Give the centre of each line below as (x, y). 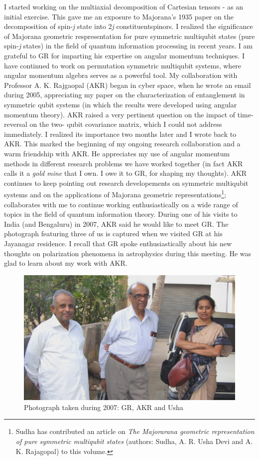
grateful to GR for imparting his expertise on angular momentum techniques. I (124, 55)
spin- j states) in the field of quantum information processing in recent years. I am (129, 46)
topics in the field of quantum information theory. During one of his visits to (121, 214)
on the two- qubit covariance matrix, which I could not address (126, 124)
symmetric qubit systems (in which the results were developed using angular (121, 104)
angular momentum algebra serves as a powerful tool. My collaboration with (121, 75)
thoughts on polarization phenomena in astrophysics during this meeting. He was (128, 253)
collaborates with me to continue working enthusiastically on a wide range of (121, 204)
